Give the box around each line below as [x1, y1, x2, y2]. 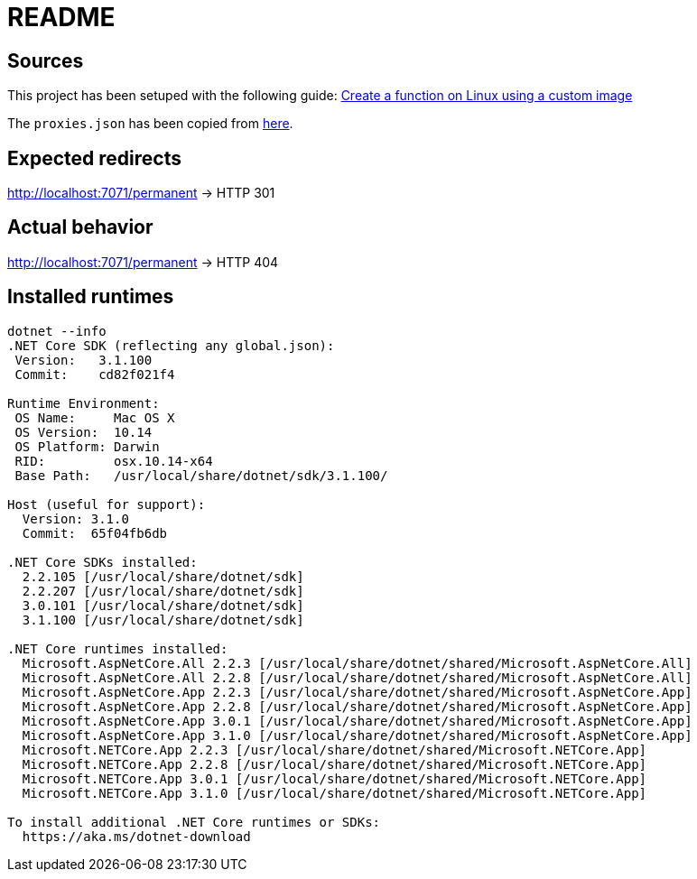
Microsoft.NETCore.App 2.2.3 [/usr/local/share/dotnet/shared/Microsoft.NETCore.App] [22, 742, 647, 757]
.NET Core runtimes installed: [7, 641, 228, 656]
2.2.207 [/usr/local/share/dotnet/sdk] [22, 583, 304, 598]
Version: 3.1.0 [22, 511, 129, 526]
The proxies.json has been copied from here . [7, 116, 293, 132]
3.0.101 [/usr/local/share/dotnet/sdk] [22, 597, 304, 613]
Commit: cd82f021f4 [14, 366, 175, 382]
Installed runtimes [7, 285, 174, 309]
